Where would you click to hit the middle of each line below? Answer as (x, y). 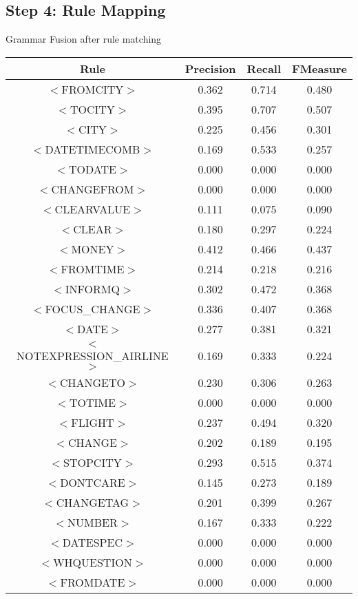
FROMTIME (93, 269)
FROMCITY (93, 89)
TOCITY (92, 109)
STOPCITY (93, 462)
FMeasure (319, 68)
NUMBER (93, 522)
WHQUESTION (93, 562)
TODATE (92, 169)
